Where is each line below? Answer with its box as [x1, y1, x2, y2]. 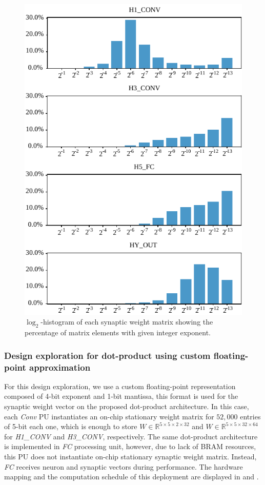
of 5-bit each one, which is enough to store [4, 421, 137, 432]
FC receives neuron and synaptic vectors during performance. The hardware [4, 461, 243, 472]
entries [240, 411, 261, 421]
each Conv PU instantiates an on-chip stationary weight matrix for [4, 411, 214, 421]
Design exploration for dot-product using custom [4, 349, 211, 361]
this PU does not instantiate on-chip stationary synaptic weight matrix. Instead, [4, 451, 257, 461]
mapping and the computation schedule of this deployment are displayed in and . [4, 471, 259, 482]
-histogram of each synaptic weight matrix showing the [40, 316, 213, 327]
